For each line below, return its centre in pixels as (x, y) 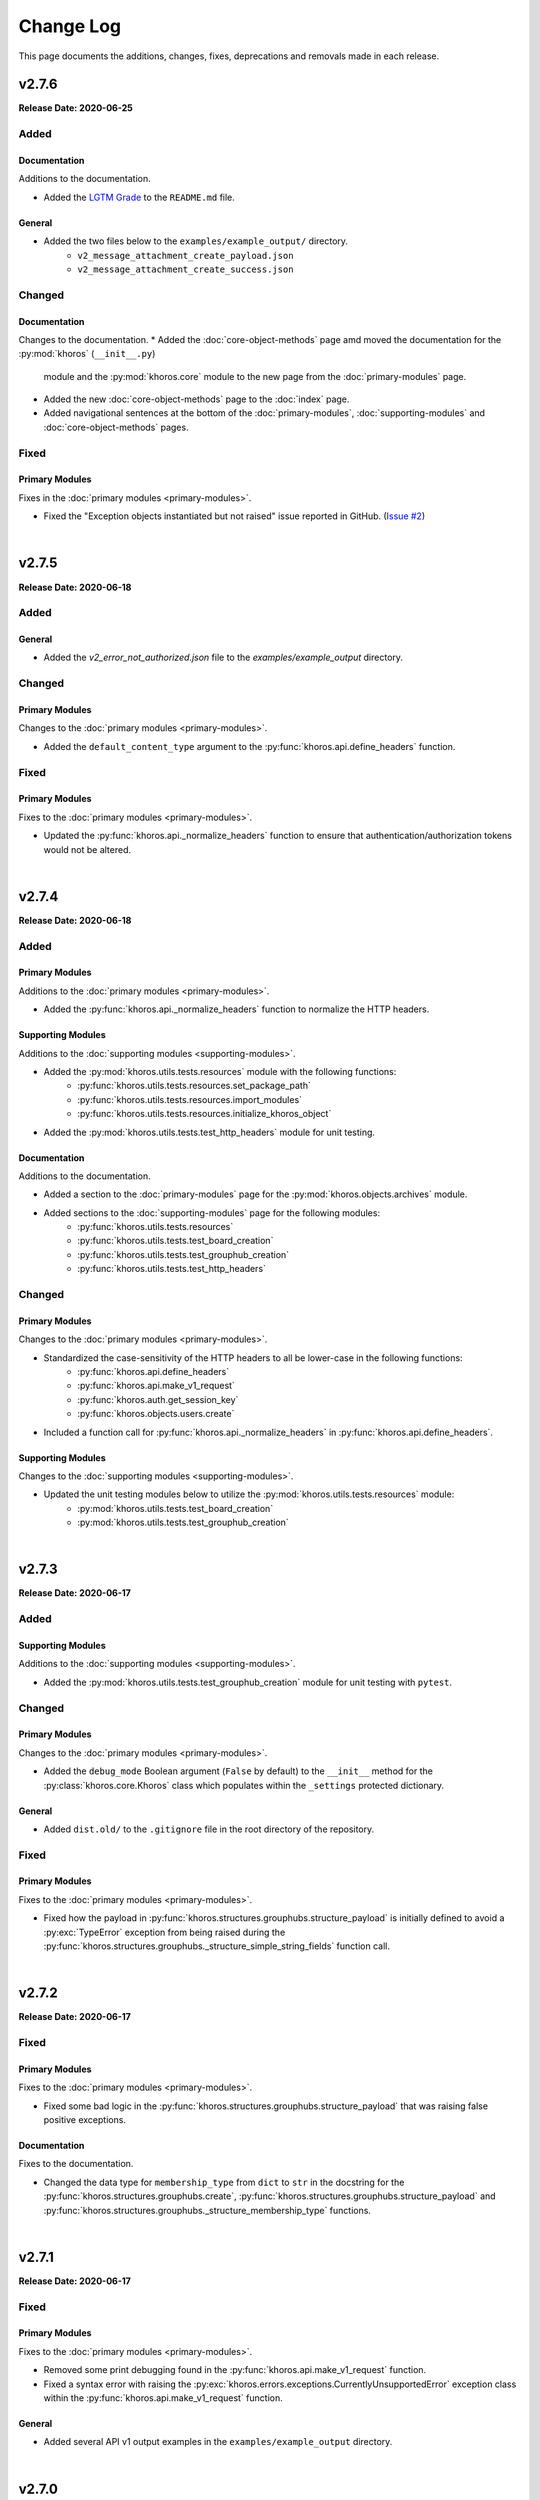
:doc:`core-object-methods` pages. (116, 427)
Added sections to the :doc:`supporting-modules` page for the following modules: (211, 1212)
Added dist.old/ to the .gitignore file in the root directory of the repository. (209, 1829)
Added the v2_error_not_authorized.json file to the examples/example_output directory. (223, 657)
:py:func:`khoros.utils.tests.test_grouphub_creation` (183, 1254)
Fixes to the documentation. (76, 2164)
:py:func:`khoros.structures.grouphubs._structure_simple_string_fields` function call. (216, 1946)
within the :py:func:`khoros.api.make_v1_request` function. (163, 2398)
